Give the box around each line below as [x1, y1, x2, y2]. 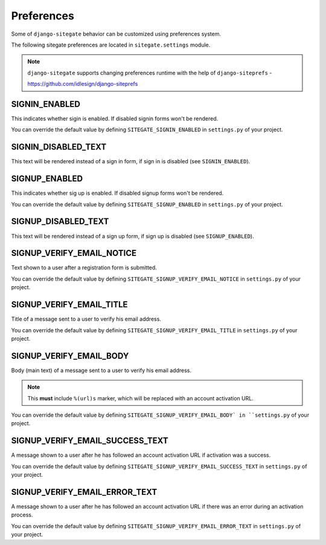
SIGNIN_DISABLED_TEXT [11, 142, 107, 152]
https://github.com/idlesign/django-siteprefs [27, 80, 138, 88]
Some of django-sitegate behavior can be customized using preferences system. [11, 30, 222, 38]
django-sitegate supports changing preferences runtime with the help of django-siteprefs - [27, 69, 272, 76]
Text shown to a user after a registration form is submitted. [11, 264, 157, 272]
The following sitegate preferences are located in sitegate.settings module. [11, 41, 211, 48]
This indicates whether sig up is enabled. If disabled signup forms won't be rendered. [11, 189, 224, 197]
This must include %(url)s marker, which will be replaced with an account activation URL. [27, 394, 254, 402]
